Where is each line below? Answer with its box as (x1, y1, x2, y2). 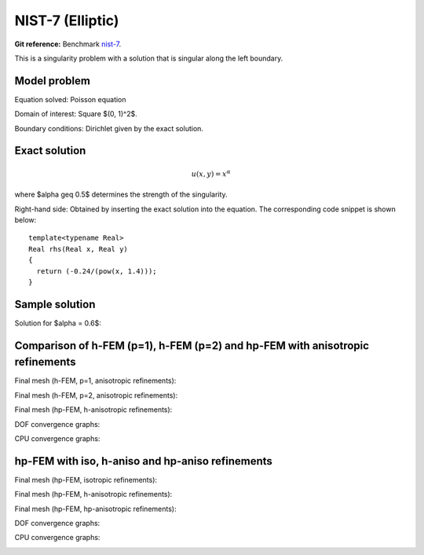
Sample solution (14, 297, 96, 311)
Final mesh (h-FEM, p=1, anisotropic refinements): (14, 376, 177, 385)
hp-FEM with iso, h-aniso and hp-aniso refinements (14, 454, 272, 468)
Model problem (14, 74, 90, 87)
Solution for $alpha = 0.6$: (14, 318, 101, 328)
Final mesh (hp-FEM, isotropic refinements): (14, 475, 157, 484)
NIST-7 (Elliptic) (14, 12, 119, 29)
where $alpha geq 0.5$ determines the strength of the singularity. (14, 189, 228, 200)
